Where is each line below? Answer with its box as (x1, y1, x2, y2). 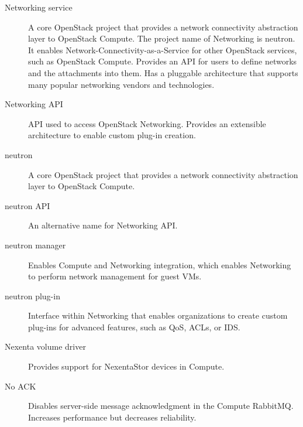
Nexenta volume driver (5, 340, 86, 353)
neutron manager (5, 238, 66, 251)
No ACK (5, 380, 36, 392)
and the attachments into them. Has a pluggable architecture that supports (28, 66, 298, 78)
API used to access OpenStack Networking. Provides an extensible (28, 117, 266, 129)
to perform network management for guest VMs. (28, 270, 202, 282)
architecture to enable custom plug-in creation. (28, 129, 196, 141)
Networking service (5, 1, 73, 13)
